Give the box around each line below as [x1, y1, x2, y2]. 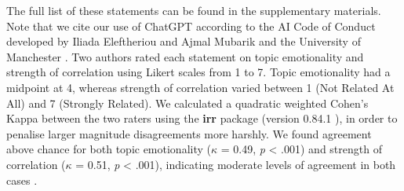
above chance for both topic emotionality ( [6, 141, 211, 157]
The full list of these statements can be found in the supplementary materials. [6, 2, 381, 18]
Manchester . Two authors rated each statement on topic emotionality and [6, 48, 364, 64]
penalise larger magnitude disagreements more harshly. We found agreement [6, 125, 372, 141]
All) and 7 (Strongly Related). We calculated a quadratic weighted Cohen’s [6, 94, 369, 111]
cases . [6, 171, 38, 188]
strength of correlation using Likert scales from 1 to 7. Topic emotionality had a [6, 64, 391, 80]
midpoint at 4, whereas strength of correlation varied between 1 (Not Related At [6, 79, 395, 95]
